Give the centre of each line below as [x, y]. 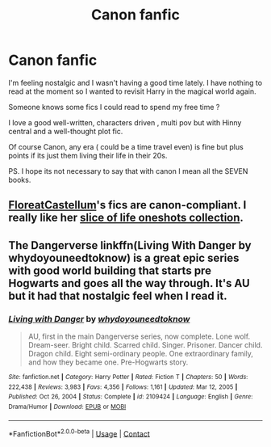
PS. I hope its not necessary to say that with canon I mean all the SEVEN [128, 171]
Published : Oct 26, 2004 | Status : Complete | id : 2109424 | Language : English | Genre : [131, 397]
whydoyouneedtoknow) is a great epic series [124, 257]
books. [20, 179]
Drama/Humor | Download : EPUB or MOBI [67, 407]
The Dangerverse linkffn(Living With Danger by [130, 245]
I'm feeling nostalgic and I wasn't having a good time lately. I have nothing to [135, 82]
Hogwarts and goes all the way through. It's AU [129, 283]
